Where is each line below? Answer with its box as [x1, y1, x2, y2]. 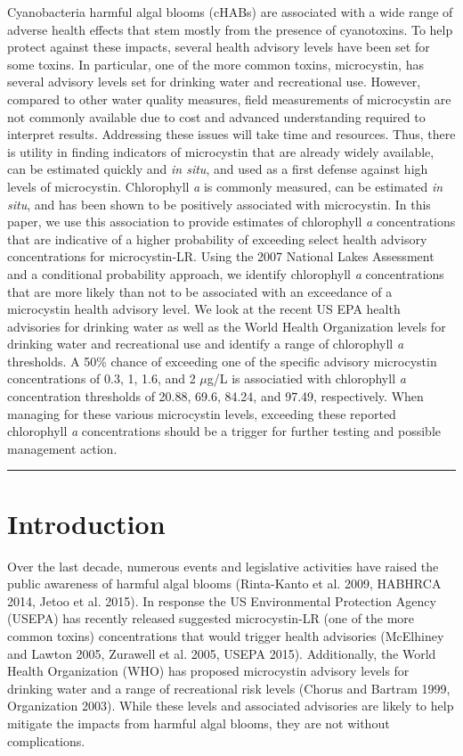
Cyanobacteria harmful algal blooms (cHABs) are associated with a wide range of [7, 3, 453, 21]
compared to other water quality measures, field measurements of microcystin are [7, 89, 451, 108]
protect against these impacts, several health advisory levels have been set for [7, 37, 430, 56]
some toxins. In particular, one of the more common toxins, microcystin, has [7, 54, 424, 73]
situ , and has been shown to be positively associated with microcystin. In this [7, 194, 431, 213]
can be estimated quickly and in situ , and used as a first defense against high [7, 160, 428, 178]
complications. [7, 731, 85, 750]
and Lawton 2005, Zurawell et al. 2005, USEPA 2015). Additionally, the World [7, 644, 436, 662]
